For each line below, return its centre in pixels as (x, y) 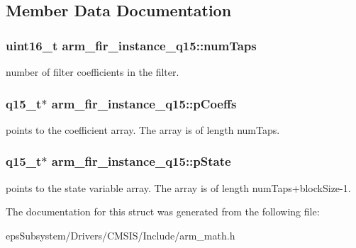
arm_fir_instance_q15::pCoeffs (144, 103)
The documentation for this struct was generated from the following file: (163, 212)
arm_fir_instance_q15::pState (141, 161)
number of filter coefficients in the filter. (93, 72)
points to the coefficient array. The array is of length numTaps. (143, 129)
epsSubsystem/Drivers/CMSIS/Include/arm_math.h (121, 235)
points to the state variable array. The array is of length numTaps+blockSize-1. (178, 187)
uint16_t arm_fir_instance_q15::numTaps (131, 45)
